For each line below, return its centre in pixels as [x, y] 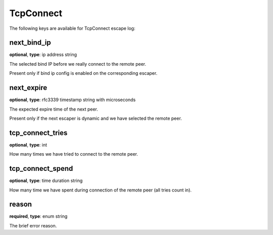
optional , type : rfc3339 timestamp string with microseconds [73, 100]
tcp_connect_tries [38, 133]
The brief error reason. [33, 225]
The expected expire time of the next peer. [54, 109]
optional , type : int [28, 145]
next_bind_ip [30, 43]
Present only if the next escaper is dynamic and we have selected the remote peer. [96, 118]
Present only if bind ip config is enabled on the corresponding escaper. [83, 73]
